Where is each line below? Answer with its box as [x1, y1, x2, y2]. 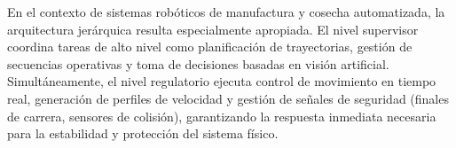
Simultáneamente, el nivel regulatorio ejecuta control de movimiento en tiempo [7, 72, 436, 90]
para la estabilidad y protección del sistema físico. [7, 124, 279, 143]
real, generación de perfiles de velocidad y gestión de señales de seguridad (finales [7, 89, 449, 107]
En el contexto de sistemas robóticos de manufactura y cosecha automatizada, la [7, 3, 445, 20]
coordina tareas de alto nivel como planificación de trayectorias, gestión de [7, 37, 413, 56]
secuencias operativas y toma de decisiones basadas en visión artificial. [7, 54, 389, 73]
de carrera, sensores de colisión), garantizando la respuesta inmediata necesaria [7, 106, 436, 125]
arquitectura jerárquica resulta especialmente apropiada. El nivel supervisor [7, 19, 419, 38]
